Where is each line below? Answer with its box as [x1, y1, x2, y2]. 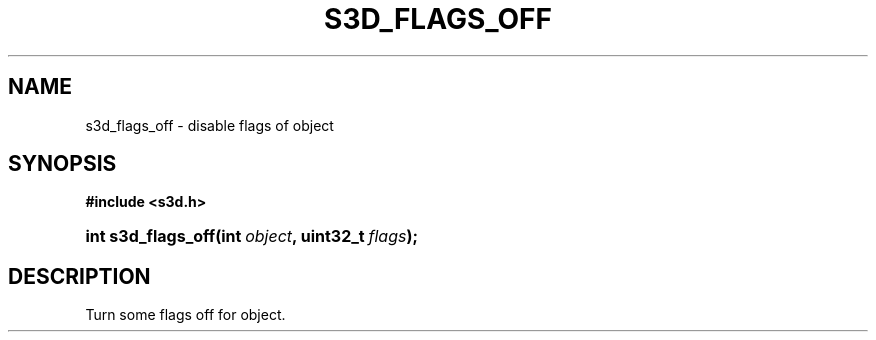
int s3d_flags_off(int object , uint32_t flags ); [85, 226, 418, 247]
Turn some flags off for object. [85, 306, 286, 324]
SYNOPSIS [8, 151, 117, 177]
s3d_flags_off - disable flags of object [85, 116, 334, 134]
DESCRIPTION [8, 263, 151, 289]
